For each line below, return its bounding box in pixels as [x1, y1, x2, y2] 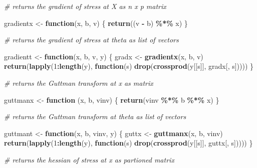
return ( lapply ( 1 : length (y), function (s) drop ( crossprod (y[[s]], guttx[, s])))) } [4, 138, 253, 148]
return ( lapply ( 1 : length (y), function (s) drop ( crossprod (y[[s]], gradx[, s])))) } [4, 61, 254, 71]
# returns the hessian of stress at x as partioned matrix [4, 154, 174, 165]
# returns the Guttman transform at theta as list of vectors [4, 111, 186, 122]
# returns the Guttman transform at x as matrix [4, 77, 153, 88]
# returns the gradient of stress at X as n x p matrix [4, 1, 166, 11]
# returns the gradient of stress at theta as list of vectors [4, 34, 179, 45]
